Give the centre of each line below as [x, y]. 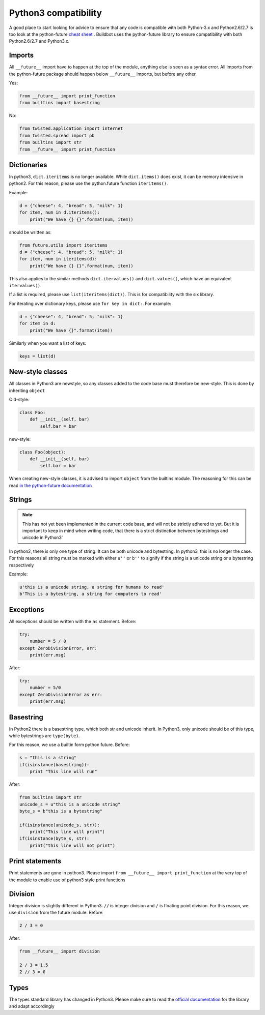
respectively [22, 565]
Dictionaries [28, 165]
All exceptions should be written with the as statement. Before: [73, 621]
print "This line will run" [64, 772]
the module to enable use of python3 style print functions [67, 880]
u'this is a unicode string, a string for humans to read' [92, 587]
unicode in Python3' [43, 537]
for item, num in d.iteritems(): [60, 212]
